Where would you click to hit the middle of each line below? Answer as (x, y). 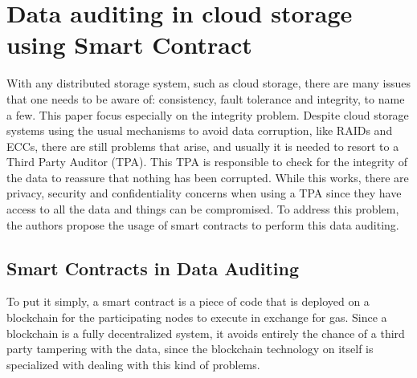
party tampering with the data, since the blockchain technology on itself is (190, 349)
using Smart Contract (129, 45)
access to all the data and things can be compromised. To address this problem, (203, 209)
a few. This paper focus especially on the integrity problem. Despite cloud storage (208, 114)
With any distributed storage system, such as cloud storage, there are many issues (208, 83)
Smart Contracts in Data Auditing (153, 268)
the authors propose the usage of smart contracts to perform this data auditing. (203, 224)
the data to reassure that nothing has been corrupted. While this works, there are (208, 177)
